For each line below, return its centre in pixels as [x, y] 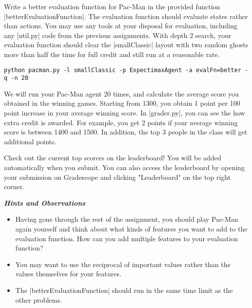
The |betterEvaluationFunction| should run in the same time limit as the [124, 290]
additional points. [30, 141]
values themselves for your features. [68, 274]
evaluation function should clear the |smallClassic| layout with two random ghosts [126, 45]
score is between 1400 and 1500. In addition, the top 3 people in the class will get [126, 132]
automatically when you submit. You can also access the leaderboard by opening [124, 167]
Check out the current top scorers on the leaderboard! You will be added [113, 158]
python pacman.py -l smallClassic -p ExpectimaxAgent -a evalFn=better [123, 70]
